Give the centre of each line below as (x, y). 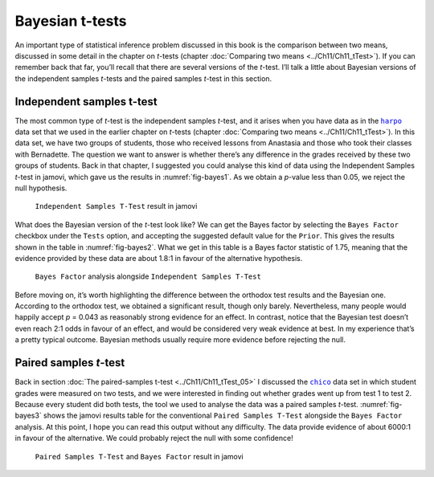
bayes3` (28, 416)
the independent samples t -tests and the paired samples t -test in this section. (143, 78)
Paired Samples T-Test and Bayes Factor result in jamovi (139, 456)
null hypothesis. (41, 188)
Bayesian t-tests (71, 21)
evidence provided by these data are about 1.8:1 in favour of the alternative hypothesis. (159, 258)
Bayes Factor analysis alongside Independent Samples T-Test (148, 276)
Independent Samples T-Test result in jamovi (116, 206)
